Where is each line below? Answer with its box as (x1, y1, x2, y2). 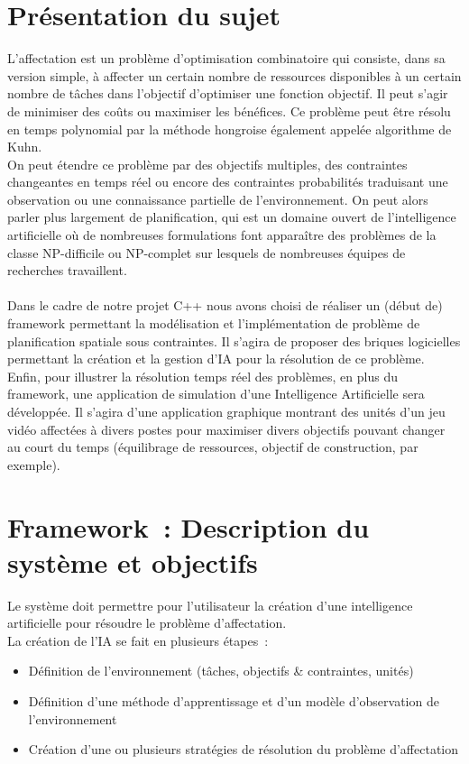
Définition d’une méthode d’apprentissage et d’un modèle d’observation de (28, 692, 439, 711)
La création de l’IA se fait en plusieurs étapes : (7, 631, 269, 649)
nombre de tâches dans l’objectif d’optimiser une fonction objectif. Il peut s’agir (7, 84, 448, 103)
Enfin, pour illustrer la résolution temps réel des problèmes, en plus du (7, 366, 398, 385)
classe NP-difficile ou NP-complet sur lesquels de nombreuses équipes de (7, 243, 406, 262)
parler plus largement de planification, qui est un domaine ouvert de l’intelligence (7, 207, 456, 226)
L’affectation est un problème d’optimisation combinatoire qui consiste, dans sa (7, 49, 446, 68)
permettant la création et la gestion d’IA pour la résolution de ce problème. (7, 349, 425, 368)
